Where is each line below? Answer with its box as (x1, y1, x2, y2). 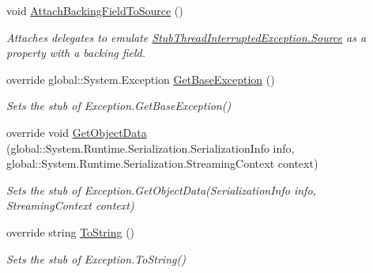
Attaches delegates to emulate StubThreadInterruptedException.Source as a (6, 28, 367, 45)
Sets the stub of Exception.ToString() (6, 250, 186, 267)
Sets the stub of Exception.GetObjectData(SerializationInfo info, (6, 181, 316, 198)
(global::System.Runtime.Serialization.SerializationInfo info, (6, 139, 295, 156)
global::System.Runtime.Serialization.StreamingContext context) (6, 155, 318, 172)
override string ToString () (6, 223, 135, 240)
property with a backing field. (6, 44, 146, 61)
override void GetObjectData (6, 123, 147, 140)
